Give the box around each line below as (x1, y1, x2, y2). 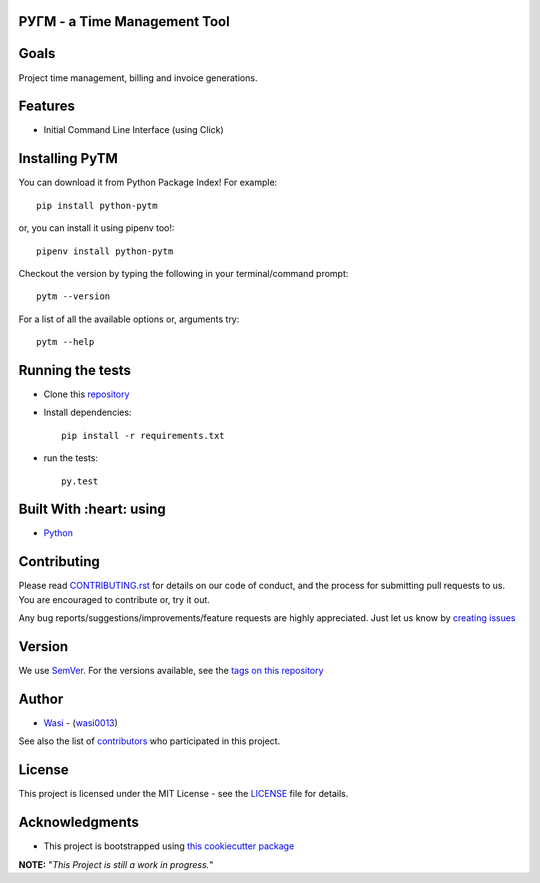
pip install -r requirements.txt (61, 430, 225, 441)
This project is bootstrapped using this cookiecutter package (43, 840, 295, 852)
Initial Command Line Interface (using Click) (43, 124, 224, 136)
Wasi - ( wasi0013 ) (43, 716, 119, 729)
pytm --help (36, 336, 95, 348)
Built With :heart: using (18, 501, 167, 518)
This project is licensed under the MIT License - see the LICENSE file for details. (18, 788, 349, 800)
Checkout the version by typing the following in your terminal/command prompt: (18, 267, 349, 279)
